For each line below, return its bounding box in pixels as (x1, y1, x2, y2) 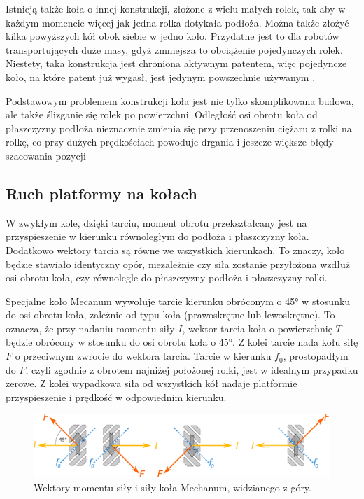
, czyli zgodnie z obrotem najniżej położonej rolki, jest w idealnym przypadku (25, 362, 358, 377)
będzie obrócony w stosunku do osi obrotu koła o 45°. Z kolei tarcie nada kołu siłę (6, 335, 358, 349)
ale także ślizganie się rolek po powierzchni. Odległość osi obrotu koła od (6, 107, 318, 122)
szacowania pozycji (6, 148, 86, 162)
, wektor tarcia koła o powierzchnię (182, 321, 332, 335)
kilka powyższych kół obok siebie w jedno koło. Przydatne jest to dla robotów (6, 29, 339, 43)
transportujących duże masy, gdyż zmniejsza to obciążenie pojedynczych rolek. (6, 42, 343, 57)
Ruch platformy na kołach (6, 182, 197, 204)
